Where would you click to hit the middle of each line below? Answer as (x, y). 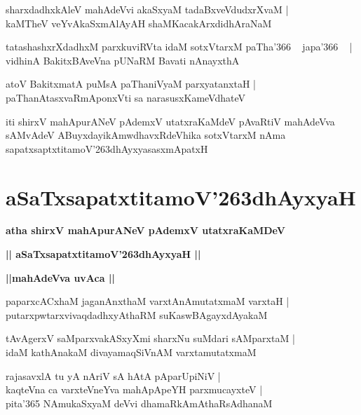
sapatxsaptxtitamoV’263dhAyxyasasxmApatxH (107, 148)
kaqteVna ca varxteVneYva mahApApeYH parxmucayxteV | (134, 389)
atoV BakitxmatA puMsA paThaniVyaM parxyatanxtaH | (131, 84)
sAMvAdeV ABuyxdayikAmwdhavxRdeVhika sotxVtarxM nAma (146, 135)
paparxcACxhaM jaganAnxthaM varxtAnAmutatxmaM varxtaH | (148, 301)
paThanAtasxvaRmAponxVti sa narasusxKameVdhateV (126, 97)
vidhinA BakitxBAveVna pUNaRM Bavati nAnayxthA (123, 60)
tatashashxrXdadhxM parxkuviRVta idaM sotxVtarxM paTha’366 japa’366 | (179, 47)
